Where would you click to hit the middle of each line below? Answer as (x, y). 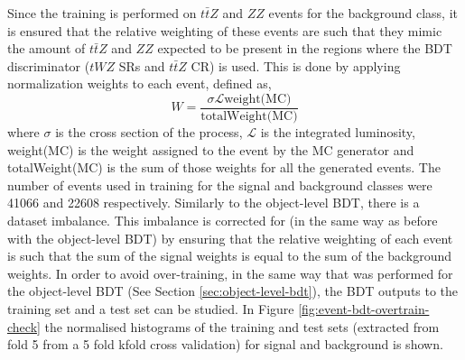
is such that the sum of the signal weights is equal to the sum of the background (230, 256)
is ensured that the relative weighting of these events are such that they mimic (225, 30)
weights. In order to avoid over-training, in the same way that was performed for (230, 273)
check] (24, 326)
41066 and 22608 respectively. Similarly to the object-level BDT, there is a (214, 203)
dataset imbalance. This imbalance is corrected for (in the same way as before (223, 220)
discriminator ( (49, 65)
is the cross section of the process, (149, 132)
